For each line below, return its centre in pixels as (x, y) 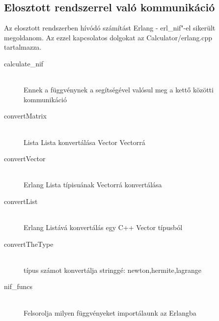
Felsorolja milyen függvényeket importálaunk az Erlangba (110, 312)
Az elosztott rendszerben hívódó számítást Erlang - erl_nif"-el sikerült (110, 28)
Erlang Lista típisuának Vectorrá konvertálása (93, 185)
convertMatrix (25, 116)
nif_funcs (18, 286)
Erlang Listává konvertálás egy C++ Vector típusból (103, 227)
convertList (21, 201)
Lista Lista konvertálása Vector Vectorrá (84, 142)
